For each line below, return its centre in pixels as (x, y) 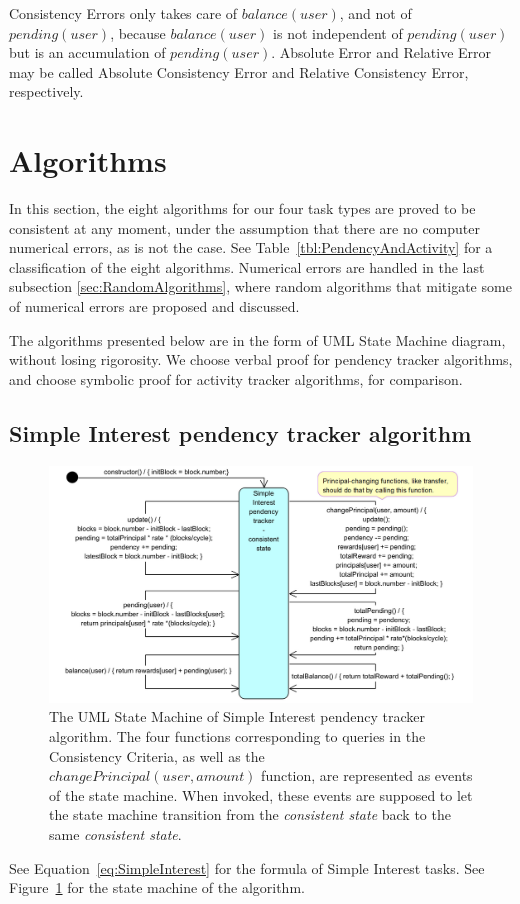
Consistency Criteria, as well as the (157, 755)
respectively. (46, 91)
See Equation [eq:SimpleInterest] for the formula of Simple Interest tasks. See (247, 867)
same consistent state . (115, 834)
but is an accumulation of (87, 52)
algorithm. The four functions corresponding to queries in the (237, 736)
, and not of (375, 13)
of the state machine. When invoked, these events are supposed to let (261, 794)
